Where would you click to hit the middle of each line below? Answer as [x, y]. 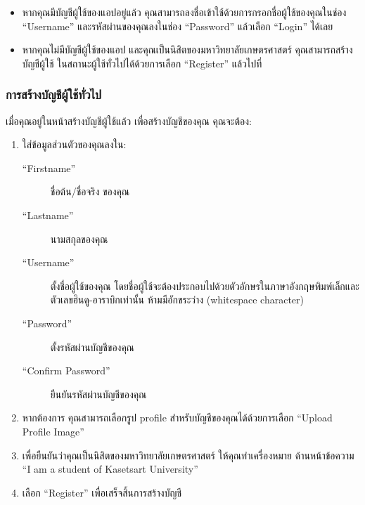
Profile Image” [53, 431]
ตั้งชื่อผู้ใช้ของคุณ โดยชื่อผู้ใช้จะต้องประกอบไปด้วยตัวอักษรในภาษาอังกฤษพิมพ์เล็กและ [205, 286]
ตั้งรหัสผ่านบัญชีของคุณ [92, 347]
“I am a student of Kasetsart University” [110, 469]
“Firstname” [49, 168]
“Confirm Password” [66, 370]
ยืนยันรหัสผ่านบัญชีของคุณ [98, 394]
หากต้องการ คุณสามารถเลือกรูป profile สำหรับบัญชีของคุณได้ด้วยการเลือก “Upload [177, 418]
